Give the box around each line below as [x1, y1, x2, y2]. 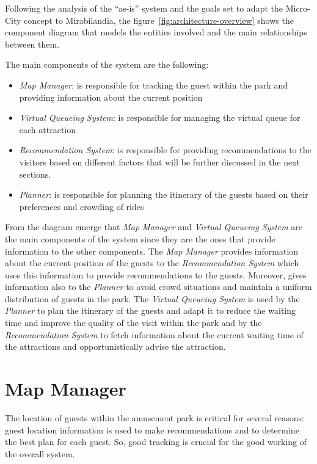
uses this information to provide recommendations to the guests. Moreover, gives [5, 268, 307, 281]
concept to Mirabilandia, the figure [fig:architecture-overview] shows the [24, 13, 294, 26]
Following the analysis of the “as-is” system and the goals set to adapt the [5, 2, 283, 14]
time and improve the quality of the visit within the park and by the [5, 316, 262, 329]
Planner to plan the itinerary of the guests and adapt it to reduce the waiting [5, 304, 296, 317]
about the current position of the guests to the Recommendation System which [5, 256, 299, 269]
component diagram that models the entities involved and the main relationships [5, 26, 307, 38]
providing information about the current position [19, 90, 203, 103]
